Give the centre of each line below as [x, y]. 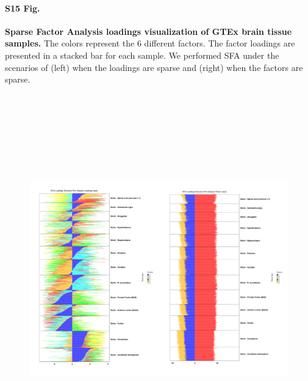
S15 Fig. [23, 8]
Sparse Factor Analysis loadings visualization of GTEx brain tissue [149, 31]
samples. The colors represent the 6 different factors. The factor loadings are [150, 43]
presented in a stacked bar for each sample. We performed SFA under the [142, 55]
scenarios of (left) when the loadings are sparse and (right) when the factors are [154, 67]
